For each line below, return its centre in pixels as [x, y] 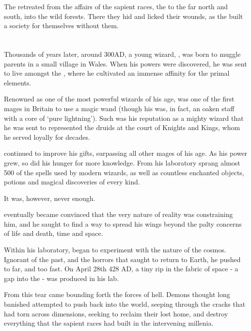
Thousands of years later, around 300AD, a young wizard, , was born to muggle [122, 54]
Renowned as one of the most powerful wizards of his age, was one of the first [119, 99]
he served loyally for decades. [47, 137]
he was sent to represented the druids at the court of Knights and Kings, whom [122, 127]
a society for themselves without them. [61, 25]
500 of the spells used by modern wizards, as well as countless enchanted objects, [124, 172]
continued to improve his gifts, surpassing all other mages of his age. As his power [126, 153]
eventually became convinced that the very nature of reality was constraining [118, 214]
